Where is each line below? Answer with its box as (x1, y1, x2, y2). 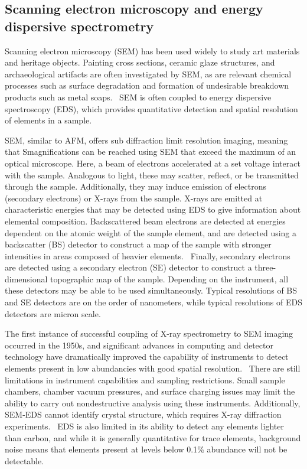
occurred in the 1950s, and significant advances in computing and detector (5, 338, 273, 351)
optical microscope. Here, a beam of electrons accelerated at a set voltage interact (5, 157, 301, 169)
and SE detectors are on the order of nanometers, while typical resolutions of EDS (5, 296, 302, 308)
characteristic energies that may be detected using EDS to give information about (5, 203, 301, 216)
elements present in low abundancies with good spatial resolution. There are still (5, 362, 301, 374)
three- (254, 261, 276, 273)
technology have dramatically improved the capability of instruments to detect (5, 350, 289, 363)
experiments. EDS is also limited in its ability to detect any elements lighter (5, 420, 284, 432)
